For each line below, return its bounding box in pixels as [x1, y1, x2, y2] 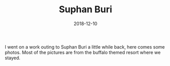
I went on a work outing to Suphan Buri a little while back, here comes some [5, 43, 165, 50]
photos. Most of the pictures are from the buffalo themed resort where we [5, 49, 161, 55]
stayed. [5, 55, 21, 61]
